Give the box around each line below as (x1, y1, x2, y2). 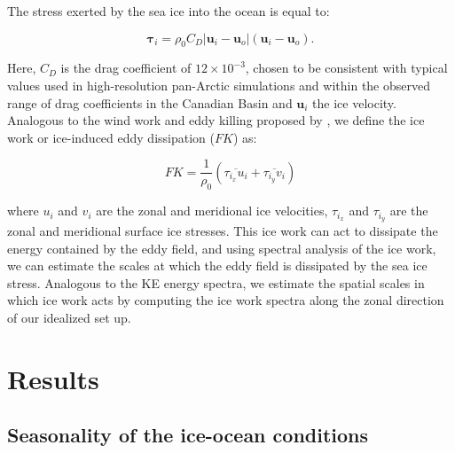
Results (7, 360, 99, 396)
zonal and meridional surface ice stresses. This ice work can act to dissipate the (7, 222, 438, 240)
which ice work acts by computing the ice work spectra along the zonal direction (7, 291, 444, 309)
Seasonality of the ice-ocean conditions (7, 421, 369, 449)
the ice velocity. (312, 93, 396, 112)
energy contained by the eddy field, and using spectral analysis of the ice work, (7, 238, 436, 257)
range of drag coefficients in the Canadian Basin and (7, 93, 293, 112)
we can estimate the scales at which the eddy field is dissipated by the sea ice (7, 256, 428, 275)
